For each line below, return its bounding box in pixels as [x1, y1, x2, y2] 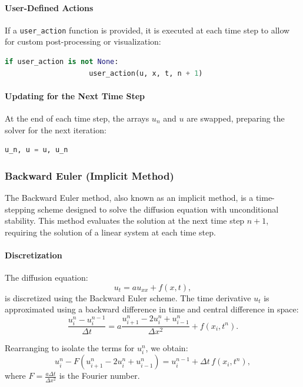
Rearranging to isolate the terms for [5, 342, 135, 354]
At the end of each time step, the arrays [5, 112, 149, 124]
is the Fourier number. [59, 369, 140, 382]
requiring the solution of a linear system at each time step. [5, 226, 216, 238]
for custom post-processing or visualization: [5, 35, 161, 48]
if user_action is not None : [5, 58, 119, 66]
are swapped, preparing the [187, 112, 285, 124]
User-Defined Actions [5, 1, 94, 14]
